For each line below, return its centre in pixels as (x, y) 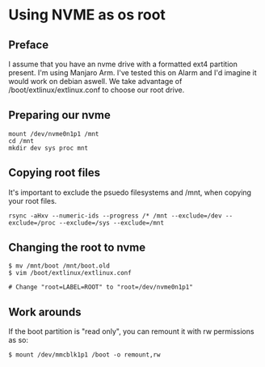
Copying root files (55, 173)
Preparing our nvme (59, 115)
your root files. (33, 200)
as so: (19, 340)
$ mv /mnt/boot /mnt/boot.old (59, 266)
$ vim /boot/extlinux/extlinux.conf (70, 273)
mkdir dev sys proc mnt (48, 148)
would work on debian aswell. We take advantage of (95, 81)
